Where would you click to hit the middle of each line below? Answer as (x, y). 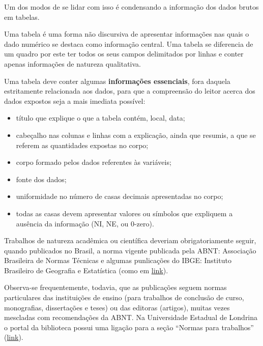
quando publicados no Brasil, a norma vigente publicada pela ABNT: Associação (130, 250)
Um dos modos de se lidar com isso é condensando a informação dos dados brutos (131, 7)
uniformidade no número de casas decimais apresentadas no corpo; (120, 196)
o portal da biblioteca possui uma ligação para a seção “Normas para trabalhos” (129, 327)
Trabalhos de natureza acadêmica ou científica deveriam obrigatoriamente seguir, (130, 240)
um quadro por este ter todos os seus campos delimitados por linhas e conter (124, 54)
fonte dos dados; (41, 179)
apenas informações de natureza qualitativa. (72, 63)
